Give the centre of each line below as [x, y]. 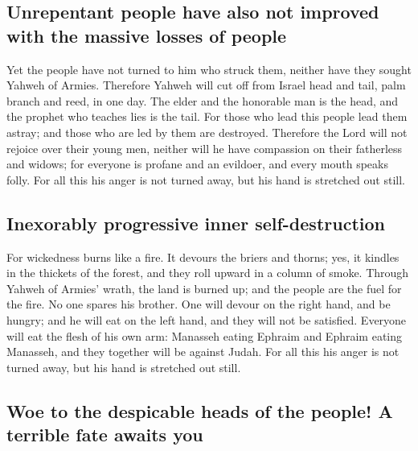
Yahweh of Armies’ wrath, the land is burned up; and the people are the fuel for [204, 288]
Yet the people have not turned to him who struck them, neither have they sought [209, 69]
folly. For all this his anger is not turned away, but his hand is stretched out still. [206, 179]
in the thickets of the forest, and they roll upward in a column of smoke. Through [208, 273]
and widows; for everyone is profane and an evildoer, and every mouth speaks [197, 164]
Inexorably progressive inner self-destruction [196, 223]
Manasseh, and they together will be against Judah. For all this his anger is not [203, 352]
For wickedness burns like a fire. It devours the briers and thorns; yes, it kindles [203, 257]
